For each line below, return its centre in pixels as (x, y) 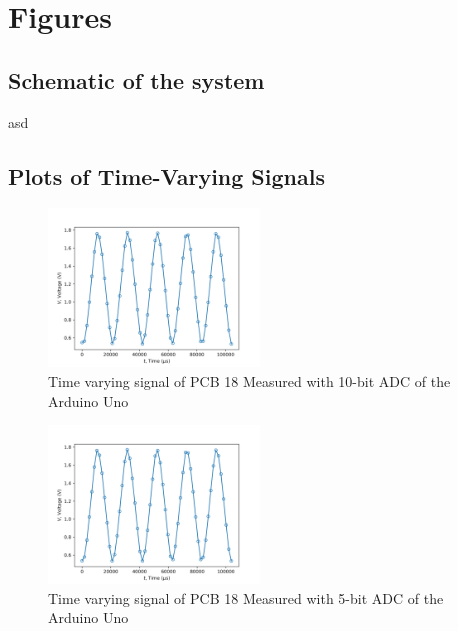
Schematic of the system (136, 79)
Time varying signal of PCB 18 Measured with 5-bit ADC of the (246, 597)
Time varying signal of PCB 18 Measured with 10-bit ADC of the (249, 380)
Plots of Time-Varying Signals (166, 175)
